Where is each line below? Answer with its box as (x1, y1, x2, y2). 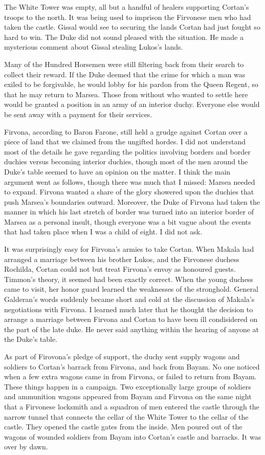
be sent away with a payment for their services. (4, 109, 152, 119)
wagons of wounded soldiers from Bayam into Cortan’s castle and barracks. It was (4, 431, 261, 442)
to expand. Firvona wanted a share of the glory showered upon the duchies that (4, 186, 254, 197)
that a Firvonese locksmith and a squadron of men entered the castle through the (4, 401, 259, 411)
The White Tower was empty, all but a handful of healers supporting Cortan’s (4, 2, 249, 12)
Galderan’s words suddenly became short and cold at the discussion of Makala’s (4, 294, 255, 305)
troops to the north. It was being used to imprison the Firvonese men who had (4, 11, 251, 22)
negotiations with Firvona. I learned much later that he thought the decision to (4, 304, 253, 314)
